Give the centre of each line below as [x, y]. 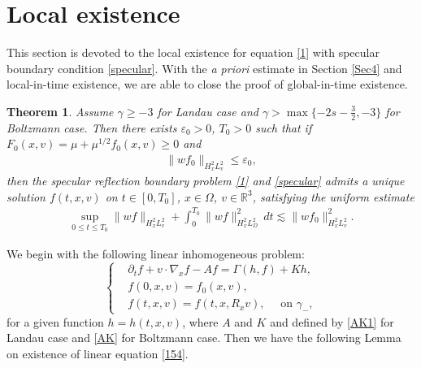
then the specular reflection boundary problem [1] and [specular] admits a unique [206, 181]
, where [200, 321]
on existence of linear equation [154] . [98, 353]
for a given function [55, 321]
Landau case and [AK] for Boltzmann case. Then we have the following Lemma [204, 338]
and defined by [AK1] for [332, 321]
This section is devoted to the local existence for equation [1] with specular [193, 52]
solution [26, 196]
